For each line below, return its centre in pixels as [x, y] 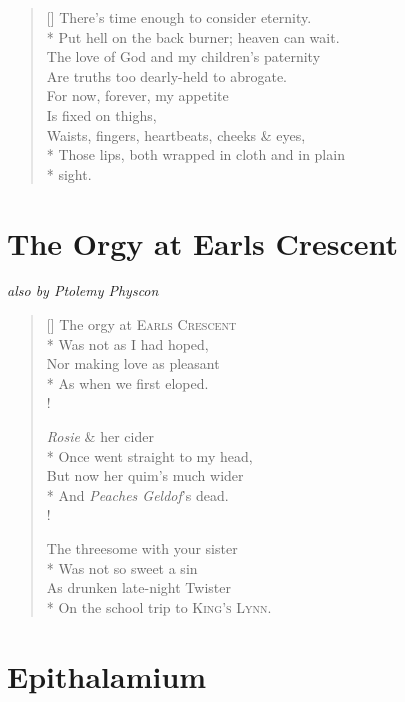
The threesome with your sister [142, 548]
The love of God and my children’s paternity [183, 56]
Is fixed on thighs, [101, 114]
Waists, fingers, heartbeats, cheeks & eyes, [176, 134]
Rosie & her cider [100, 436]
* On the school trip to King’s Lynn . [159, 606]
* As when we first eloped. [127, 382]
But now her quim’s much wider [145, 475]
